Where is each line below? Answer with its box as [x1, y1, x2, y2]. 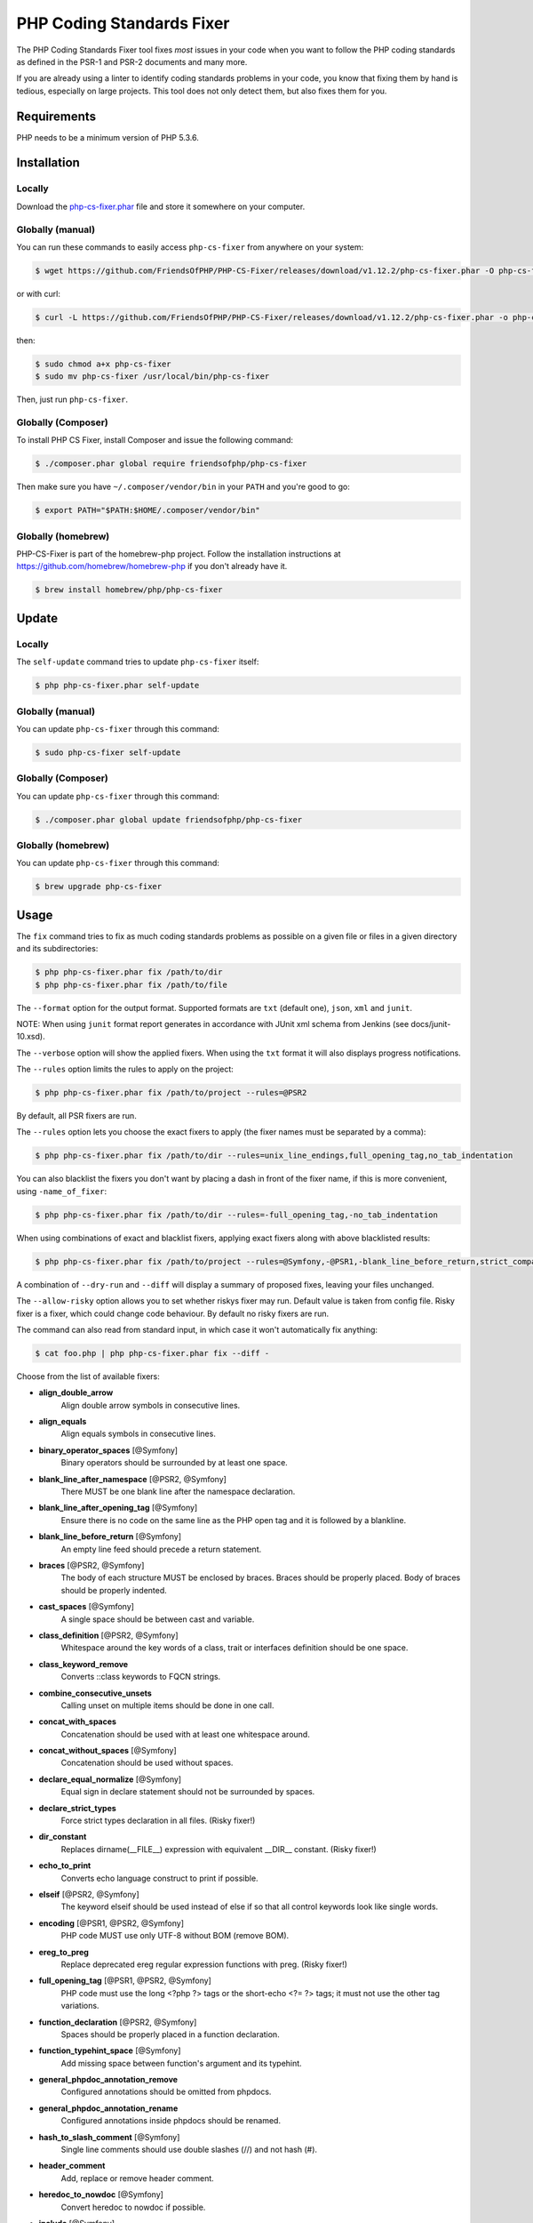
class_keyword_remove [38, 1658, 129, 1669]
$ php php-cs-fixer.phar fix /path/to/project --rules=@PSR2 [35, 1087, 307, 1098]
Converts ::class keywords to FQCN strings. [60, 1672, 221, 1682]
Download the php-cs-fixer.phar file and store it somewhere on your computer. [16, 201, 306, 212]
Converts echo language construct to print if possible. [60, 1873, 259, 1883]
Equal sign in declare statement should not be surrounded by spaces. [60, 1786, 315, 1797]
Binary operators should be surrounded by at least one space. [60, 1457, 288, 1468]
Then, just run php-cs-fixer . [16, 394, 129, 405]
